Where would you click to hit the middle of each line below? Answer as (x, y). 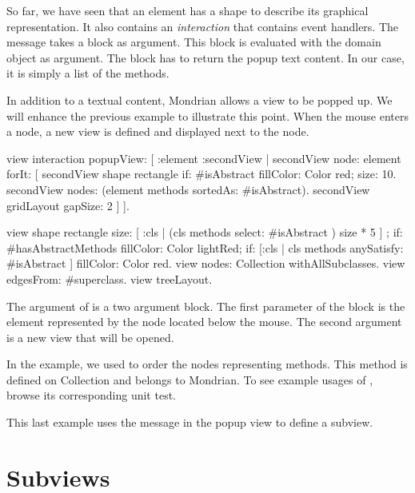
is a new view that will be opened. (90, 337)
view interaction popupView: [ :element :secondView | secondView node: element (204, 158)
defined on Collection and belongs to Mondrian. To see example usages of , (190, 379)
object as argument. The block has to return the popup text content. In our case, (206, 57)
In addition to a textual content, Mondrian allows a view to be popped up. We (200, 99)
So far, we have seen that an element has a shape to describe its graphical (188, 10)
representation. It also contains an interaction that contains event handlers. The (203, 26)
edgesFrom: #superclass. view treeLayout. (110, 278)
